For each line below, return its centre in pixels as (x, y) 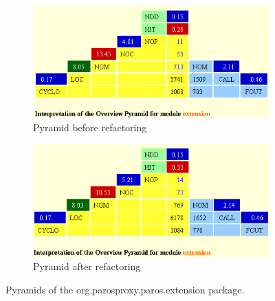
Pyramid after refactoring (87, 266)
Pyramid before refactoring (90, 127)
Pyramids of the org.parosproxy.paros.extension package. (125, 289)
